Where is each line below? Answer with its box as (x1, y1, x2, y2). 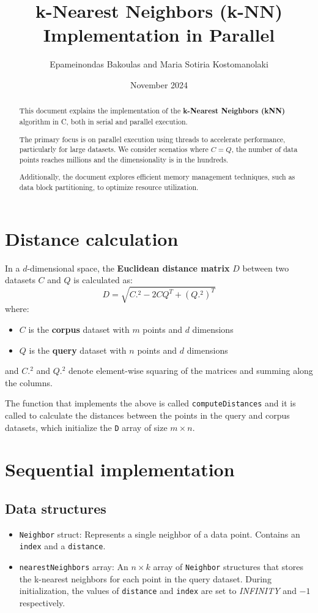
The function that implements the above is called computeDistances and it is (5, 397, 296, 409)
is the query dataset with (29, 343, 127, 356)
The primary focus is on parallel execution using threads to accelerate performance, (19, 134, 286, 144)
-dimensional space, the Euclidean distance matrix (27, 261, 230, 274)
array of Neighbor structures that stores (153, 560, 304, 573)
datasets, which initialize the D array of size (5, 421, 168, 433)
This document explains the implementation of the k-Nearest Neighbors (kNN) (19, 105, 286, 116)
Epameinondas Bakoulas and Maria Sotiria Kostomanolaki (50, 58, 268, 70)
